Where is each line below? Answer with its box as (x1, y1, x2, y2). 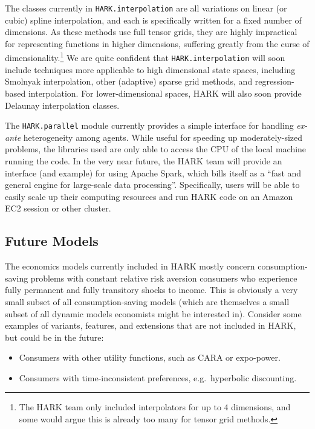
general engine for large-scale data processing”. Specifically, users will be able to (5, 178, 300, 191)
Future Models (5, 231, 99, 250)
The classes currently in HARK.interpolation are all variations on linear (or (5, 2, 287, 14)
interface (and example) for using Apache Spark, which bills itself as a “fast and (5, 166, 302, 179)
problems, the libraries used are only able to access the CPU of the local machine (5, 143, 307, 155)
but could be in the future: (5, 331, 104, 343)
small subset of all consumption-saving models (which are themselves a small (5, 295, 290, 308)
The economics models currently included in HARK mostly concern (5, 260, 255, 273)
